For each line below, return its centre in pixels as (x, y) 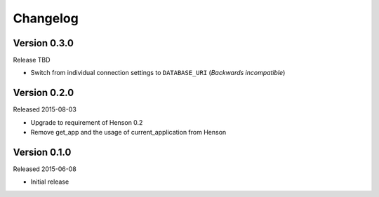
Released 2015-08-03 (45, 109)
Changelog (46, 18)
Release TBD (32, 60)
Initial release (50, 182)
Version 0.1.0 (42, 152)
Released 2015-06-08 (45, 169)
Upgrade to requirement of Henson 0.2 (87, 122)
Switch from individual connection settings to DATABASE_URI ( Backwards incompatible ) (158, 73)
